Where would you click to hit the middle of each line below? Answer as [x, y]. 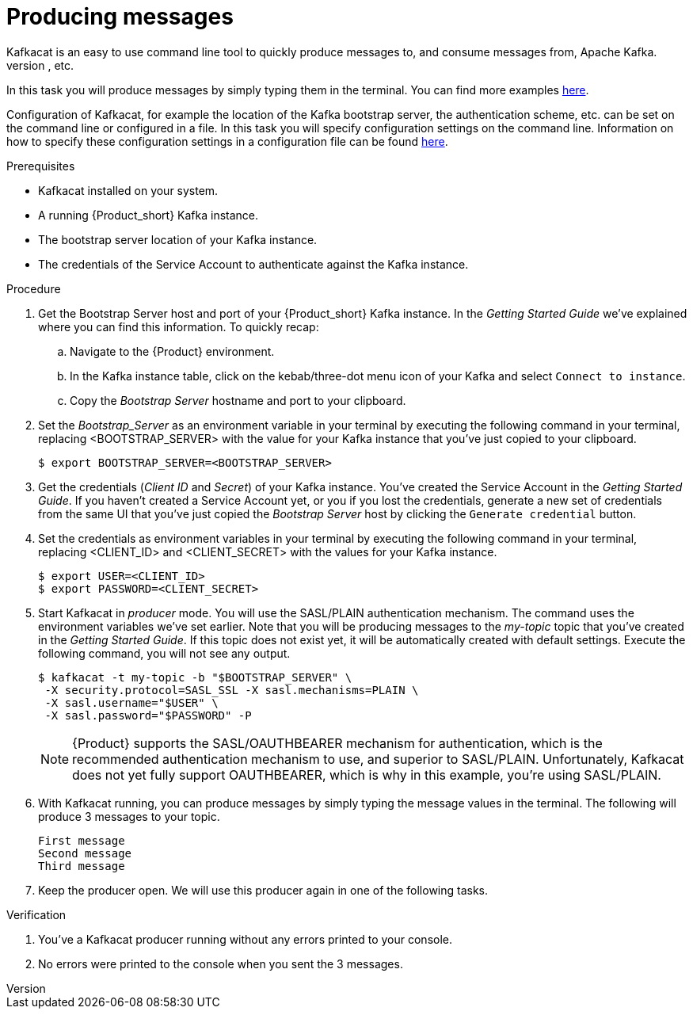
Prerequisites [41, 166]
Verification [36, 914]
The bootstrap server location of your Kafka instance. [178, 239]
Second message [85, 853]
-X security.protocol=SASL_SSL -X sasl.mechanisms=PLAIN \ [232, 690]
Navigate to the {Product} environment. [172, 351]
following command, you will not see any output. [164, 653]
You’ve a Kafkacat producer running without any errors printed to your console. [246, 939]
